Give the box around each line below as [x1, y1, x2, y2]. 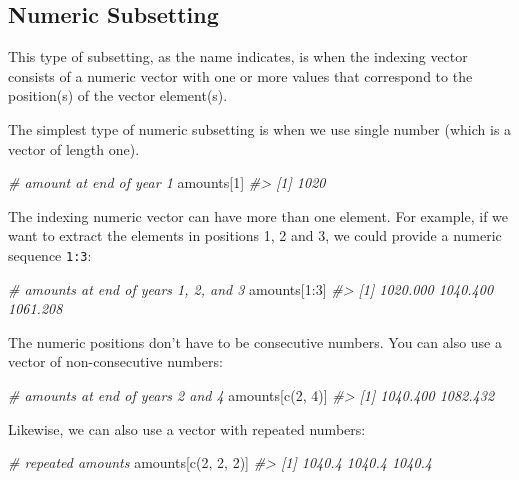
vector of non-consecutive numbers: [8, 351, 223, 372]
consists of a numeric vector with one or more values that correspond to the [8, 65, 473, 86]
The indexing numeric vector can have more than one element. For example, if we [8, 205, 509, 226]
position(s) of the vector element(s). [8, 85, 228, 106]
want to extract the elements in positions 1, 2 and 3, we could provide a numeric [8, 225, 502, 246]
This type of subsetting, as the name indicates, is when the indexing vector [8, 46, 468, 67]
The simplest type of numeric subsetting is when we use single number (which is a [8, 118, 512, 139]
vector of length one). [8, 138, 140, 159]
